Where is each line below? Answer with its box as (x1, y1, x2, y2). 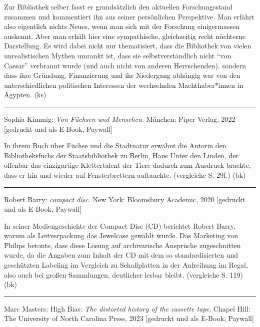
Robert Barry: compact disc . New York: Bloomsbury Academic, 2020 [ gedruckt (4, 194, 245, 204)
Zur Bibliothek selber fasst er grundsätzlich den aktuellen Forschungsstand (4, 1, 232, 11)
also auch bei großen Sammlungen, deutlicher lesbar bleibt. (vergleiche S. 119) (4, 269, 243, 280)
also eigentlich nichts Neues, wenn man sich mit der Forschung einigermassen (4, 21, 239, 31)
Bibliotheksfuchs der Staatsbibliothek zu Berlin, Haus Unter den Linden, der (4, 150, 238, 160)
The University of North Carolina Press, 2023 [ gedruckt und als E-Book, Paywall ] (4, 313, 254, 324)
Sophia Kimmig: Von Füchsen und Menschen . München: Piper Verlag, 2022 (4, 113, 235, 124)
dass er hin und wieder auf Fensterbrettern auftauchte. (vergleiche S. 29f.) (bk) (4, 169, 246, 180)
